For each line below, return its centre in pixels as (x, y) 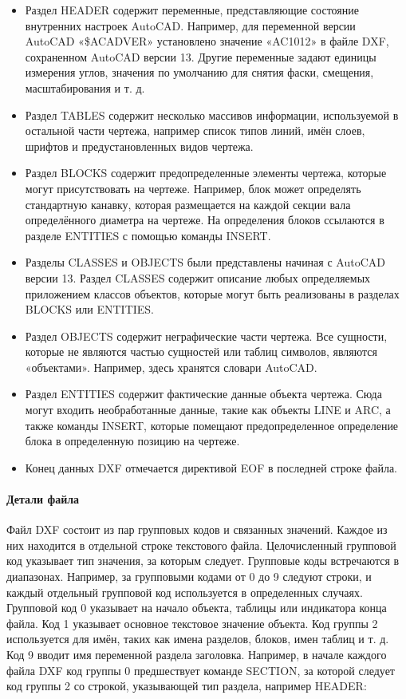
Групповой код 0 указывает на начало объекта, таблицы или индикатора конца (197, 608)
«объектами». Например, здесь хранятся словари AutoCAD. (171, 367)
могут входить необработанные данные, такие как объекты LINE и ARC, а (208, 410)
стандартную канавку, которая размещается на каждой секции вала (188, 204)
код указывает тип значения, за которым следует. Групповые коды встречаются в (203, 561)
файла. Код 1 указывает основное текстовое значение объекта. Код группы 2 (192, 623)
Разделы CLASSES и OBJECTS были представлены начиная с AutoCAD (205, 262)
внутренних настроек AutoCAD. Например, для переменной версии (190, 25)
